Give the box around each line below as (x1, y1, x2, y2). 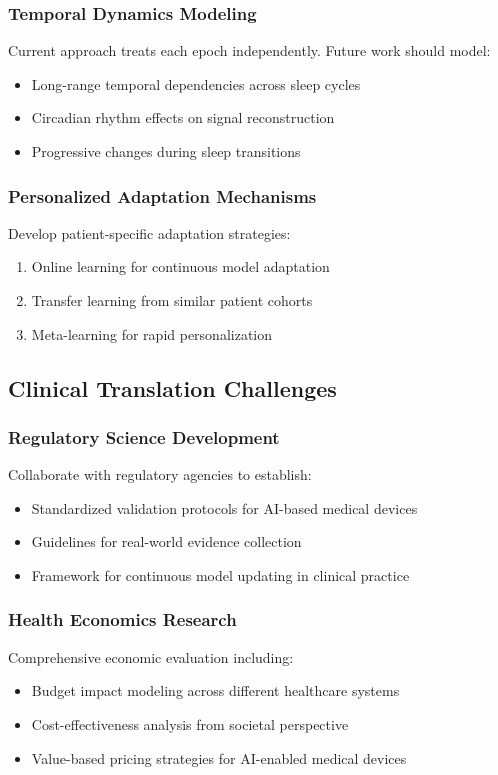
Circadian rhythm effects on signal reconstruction (31, 107, 335, 128)
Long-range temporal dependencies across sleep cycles (31, 73, 361, 94)
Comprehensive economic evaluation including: (8, 646, 294, 667)
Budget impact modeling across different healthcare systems (31, 680, 400, 701)
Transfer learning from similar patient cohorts (31, 290, 313, 310)
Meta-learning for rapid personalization (31, 323, 273, 344)
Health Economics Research (8, 607, 237, 632)
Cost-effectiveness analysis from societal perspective (31, 713, 349, 734)
